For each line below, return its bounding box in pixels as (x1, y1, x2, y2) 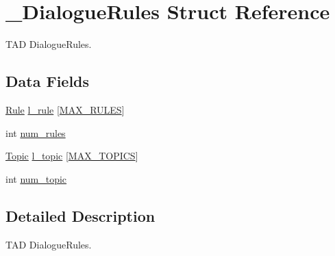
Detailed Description (5, 205, 156, 226)
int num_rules (5, 125, 66, 140)
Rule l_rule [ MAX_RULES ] (5, 102, 125, 116)
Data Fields (5, 71, 90, 92)
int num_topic (5, 171, 67, 185)
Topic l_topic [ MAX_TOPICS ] (5, 149, 138, 163)
